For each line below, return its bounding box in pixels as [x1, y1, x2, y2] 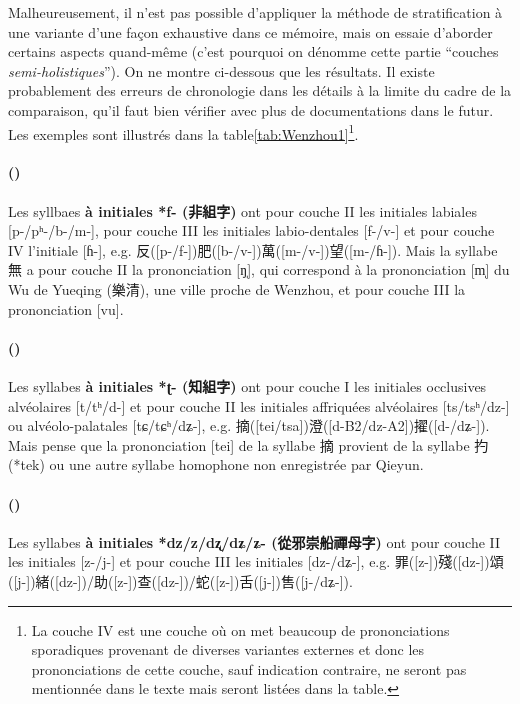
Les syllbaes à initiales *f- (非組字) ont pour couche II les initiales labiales [8, 200, 477, 221]
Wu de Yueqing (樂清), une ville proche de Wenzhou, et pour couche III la [8, 278, 466, 299]
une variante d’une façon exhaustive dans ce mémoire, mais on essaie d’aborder [8, 21, 493, 42]
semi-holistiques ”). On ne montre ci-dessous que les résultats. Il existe [8, 60, 435, 81]
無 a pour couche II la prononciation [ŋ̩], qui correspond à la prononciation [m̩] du [8, 259, 510, 280]
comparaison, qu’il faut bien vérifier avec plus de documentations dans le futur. [8, 99, 494, 120]
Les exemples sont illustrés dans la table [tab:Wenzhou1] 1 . [8, 120, 359, 144]
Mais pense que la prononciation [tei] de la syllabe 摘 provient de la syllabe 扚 [8, 434, 489, 455]
